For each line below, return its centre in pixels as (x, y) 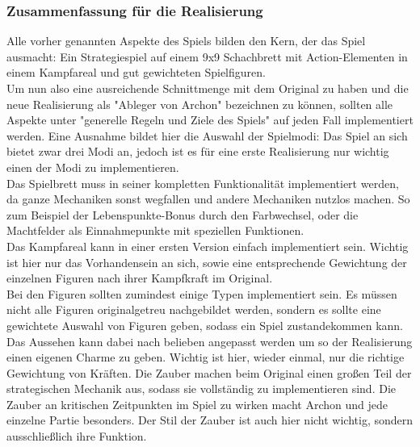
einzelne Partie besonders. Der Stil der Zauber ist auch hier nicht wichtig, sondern (210, 420)
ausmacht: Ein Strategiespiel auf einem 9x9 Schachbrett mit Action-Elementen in (207, 56)
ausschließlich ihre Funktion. (77, 436)
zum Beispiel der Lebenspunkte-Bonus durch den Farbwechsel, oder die (183, 214)
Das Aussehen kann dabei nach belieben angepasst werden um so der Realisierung (210, 341)
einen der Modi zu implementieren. (93, 167)
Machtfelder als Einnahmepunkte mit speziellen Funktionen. (155, 230)
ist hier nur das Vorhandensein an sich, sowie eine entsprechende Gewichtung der (207, 262)
